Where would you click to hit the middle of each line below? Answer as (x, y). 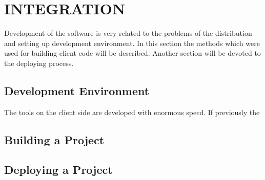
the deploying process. (39, 63)
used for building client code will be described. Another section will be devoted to (132, 53)
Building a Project (54, 139)
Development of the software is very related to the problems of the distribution (128, 33)
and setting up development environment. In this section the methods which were (132, 43)
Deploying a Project (58, 170)
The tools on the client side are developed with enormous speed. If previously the (132, 112)
